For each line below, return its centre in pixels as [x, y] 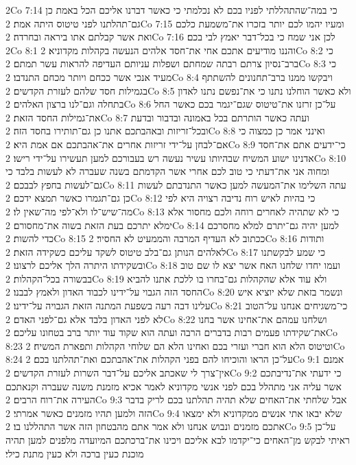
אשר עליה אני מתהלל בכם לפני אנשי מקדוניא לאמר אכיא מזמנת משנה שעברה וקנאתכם [174, 386]
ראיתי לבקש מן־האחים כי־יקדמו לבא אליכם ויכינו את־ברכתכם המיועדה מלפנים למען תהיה [178, 440]
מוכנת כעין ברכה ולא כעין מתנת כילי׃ [75, 453]
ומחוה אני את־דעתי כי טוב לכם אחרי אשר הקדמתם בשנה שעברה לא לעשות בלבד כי [168, 171]
